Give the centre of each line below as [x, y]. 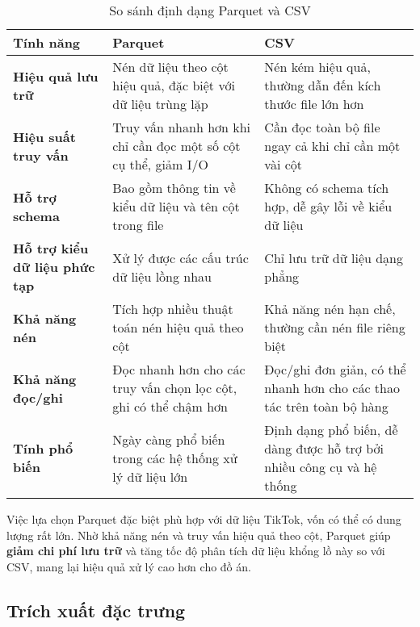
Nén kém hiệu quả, [317, 67]
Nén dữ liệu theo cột [170, 67]
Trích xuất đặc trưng [96, 610]
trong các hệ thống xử [175, 458]
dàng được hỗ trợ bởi [324, 448]
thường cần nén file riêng [335, 327]
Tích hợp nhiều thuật [173, 309]
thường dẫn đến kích [323, 85]
